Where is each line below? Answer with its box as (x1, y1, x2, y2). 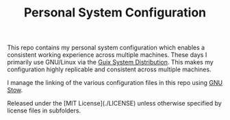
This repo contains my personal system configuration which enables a (7, 43, 205, 52)
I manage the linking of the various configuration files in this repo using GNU (7, 79, 223, 87)
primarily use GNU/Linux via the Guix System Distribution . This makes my (7, 58, 214, 67)
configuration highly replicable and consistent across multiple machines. (7, 65, 212, 73)
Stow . (7, 86, 23, 94)
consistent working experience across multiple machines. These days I (7, 51, 207, 59)
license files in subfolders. (7, 106, 81, 115)
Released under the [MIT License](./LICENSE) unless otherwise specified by (7, 99, 222, 108)
